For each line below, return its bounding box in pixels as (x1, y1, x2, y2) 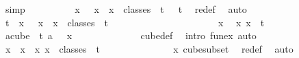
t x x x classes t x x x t (5, 15, 265, 29)
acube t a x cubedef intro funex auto (5, 28, 257, 42)
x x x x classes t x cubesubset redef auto (5, 41, 294, 55)
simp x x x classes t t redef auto (5, 2, 247, 16)
